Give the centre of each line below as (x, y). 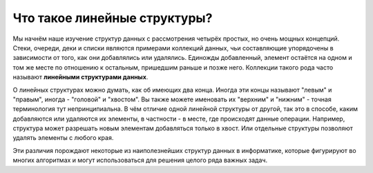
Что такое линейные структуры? (113, 18)
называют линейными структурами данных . (80, 77)
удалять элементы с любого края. (63, 138)
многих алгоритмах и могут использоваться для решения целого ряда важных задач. (140, 160)
